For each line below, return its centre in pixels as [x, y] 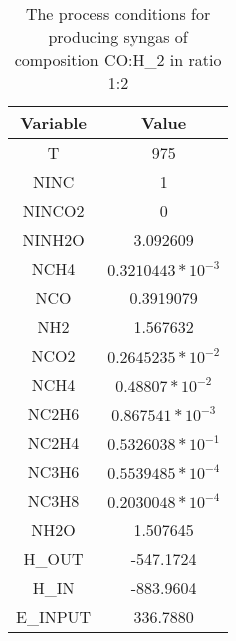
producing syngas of [118, 36]
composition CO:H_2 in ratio [118, 59]
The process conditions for [118, 13]
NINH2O [53, 239]
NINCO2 [53, 210]
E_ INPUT [54, 616]
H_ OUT [53, 558]
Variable [53, 122]
